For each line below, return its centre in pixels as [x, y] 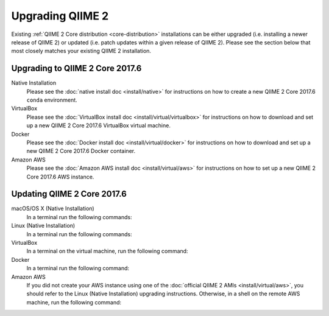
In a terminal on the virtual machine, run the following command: [107, 251]
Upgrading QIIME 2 [60, 16]
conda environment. [52, 100]
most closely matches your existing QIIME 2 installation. [81, 51]
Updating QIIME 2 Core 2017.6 [69, 194]
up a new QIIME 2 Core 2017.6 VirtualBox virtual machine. [98, 125]
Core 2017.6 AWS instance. [60, 177]
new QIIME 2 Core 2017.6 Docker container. [81, 151]
